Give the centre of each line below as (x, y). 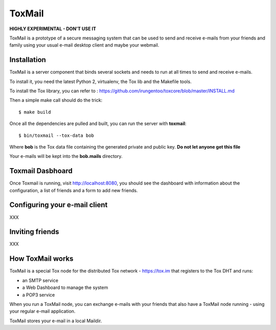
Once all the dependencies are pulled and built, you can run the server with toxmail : (98, 123)
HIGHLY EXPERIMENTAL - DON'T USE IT (53, 29)
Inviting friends (34, 232)
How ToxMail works (41, 259)
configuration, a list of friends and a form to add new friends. (74, 190)
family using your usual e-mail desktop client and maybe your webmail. (84, 45)
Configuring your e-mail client (59, 205)
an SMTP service (40, 280)
